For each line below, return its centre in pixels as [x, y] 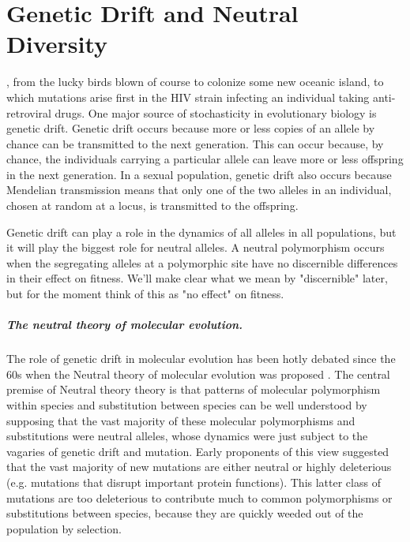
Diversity [57, 44]
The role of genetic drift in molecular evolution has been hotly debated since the [201, 359]
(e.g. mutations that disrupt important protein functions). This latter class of [194, 482]
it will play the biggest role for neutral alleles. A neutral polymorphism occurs [196, 247]
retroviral [29, 112]
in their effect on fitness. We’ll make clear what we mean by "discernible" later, [197, 278]
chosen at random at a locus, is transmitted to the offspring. [152, 206]
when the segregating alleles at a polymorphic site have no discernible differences [202, 262]
